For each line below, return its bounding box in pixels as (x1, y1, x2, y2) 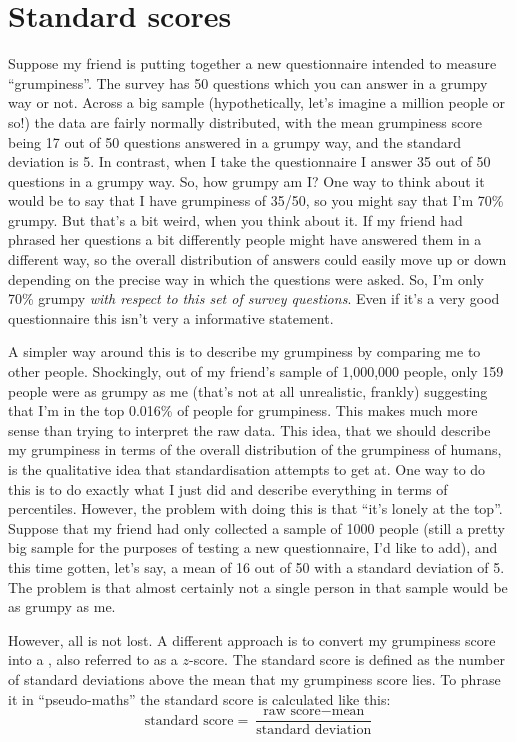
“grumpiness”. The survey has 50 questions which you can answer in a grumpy (8, 72, 488, 93)
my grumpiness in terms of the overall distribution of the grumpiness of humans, (8, 439, 502, 460)
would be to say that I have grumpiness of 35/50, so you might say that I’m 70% (8, 190, 504, 211)
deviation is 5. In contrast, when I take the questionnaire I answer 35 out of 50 (8, 151, 491, 172)
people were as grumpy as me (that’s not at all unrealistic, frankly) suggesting (8, 380, 488, 401)
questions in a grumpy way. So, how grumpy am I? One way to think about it (8, 170, 485, 191)
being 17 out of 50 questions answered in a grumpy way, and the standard (8, 131, 462, 152)
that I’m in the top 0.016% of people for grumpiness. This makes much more (8, 400, 478, 421)
